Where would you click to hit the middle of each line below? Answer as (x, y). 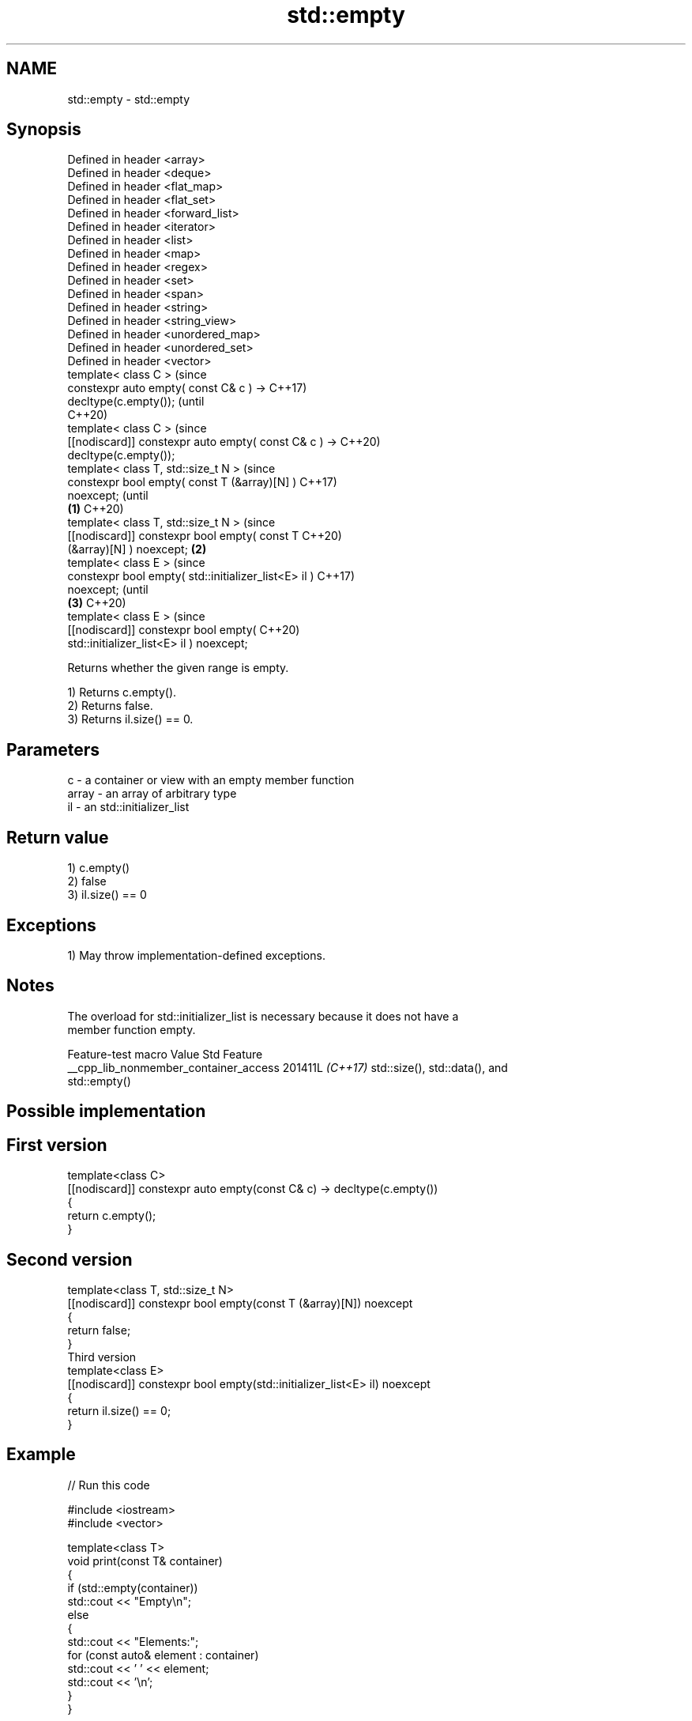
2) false (87, 881)
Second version (70, 1259)
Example (41, 1455)
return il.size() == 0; (119, 1410)
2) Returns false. (110, 706)
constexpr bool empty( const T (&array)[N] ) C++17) (202, 482)
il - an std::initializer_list (128, 807)
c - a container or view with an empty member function (211, 780)
